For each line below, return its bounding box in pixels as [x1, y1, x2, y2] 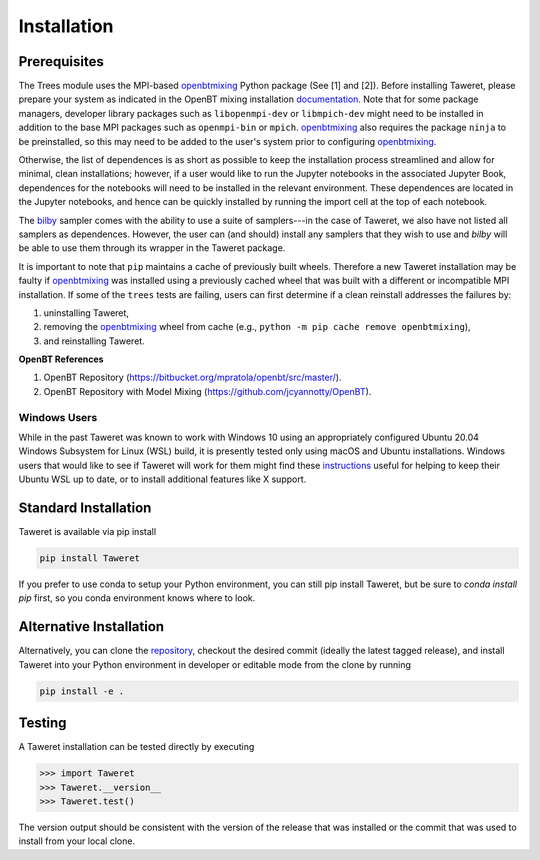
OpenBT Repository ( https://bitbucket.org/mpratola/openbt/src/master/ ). [43, 371, 342, 384]
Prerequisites [18, 53, 104, 70]
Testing [18, 715, 67, 732]
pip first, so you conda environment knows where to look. [18, 592, 256, 604]
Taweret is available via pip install [18, 526, 157, 538]
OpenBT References [18, 353, 104, 365]
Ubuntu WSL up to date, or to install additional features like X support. [18, 473, 307, 485]
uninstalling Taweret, [43, 306, 130, 319]
